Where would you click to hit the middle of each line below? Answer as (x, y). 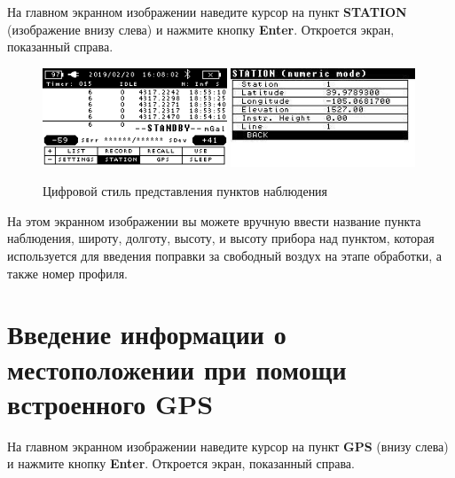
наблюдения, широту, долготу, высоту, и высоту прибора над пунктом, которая (221, 238)
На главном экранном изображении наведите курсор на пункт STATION (207, 12)
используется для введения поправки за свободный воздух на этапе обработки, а (224, 255)
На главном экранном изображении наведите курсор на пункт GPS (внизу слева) (228, 446)
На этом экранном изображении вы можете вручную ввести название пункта (214, 220)
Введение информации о (147, 334)
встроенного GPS (110, 403)
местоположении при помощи (177, 368)
